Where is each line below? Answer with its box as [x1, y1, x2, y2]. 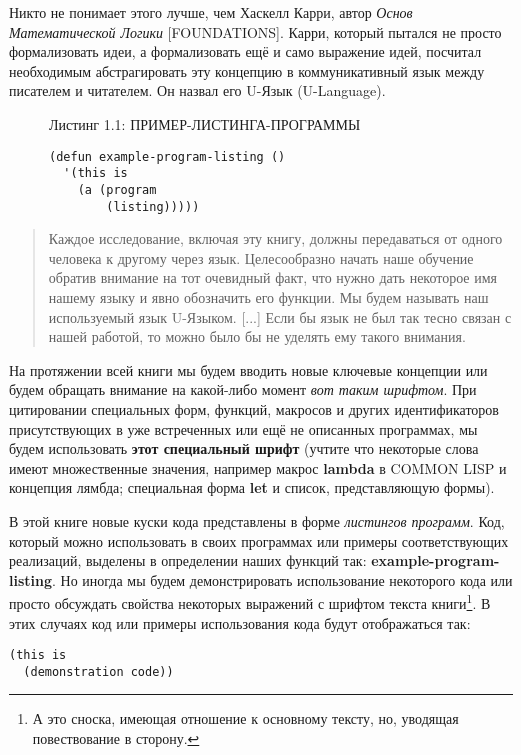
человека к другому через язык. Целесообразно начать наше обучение [48, 247, 474, 268]
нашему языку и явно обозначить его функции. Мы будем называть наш [48, 286, 489, 307]
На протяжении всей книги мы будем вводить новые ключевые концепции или [9, 359, 488, 380]
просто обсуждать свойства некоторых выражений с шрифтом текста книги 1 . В [9, 590, 491, 613]
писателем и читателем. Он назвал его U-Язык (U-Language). [9, 80, 386, 101]
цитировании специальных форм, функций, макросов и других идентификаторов [9, 398, 499, 419]
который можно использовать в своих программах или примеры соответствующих [9, 530, 509, 551]
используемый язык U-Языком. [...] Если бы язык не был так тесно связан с [48, 306, 512, 327]
